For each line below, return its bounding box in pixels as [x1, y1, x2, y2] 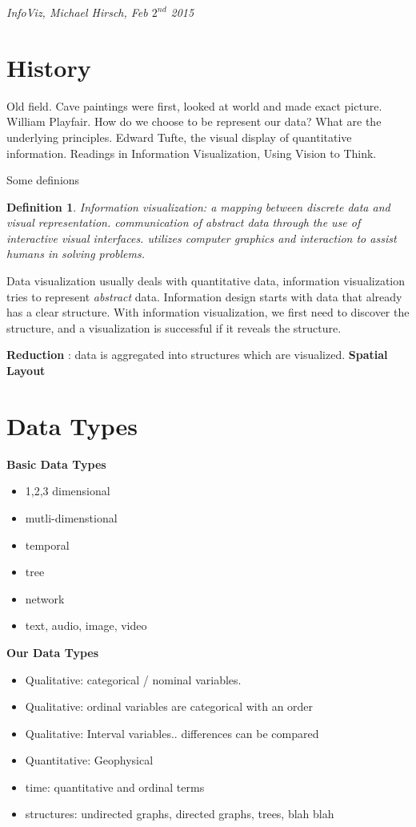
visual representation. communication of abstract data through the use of [6, 214, 361, 231]
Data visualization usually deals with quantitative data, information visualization [6, 272, 406, 289]
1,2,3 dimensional [25, 482, 110, 499]
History [6, 50, 91, 83]
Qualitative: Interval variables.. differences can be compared [25, 724, 319, 741]
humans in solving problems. [6, 245, 146, 262]
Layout [6, 362, 46, 379]
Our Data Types [6, 643, 99, 660]
